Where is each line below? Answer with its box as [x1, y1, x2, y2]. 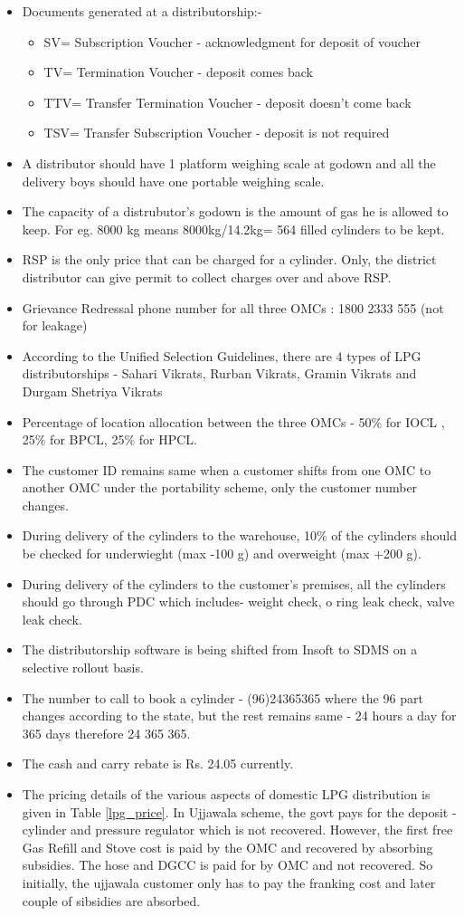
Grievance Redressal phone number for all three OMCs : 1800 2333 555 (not [22, 298, 444, 317]
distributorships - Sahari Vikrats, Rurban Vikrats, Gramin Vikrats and [22, 364, 417, 383]
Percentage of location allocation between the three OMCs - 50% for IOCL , [22, 412, 445, 431]
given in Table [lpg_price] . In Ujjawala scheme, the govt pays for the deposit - [22, 802, 457, 821]
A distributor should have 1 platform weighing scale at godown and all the [22, 153, 436, 172]
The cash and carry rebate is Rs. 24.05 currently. [22, 754, 294, 773]
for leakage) [22, 316, 88, 335]
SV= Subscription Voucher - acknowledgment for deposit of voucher [43, 32, 421, 51]
